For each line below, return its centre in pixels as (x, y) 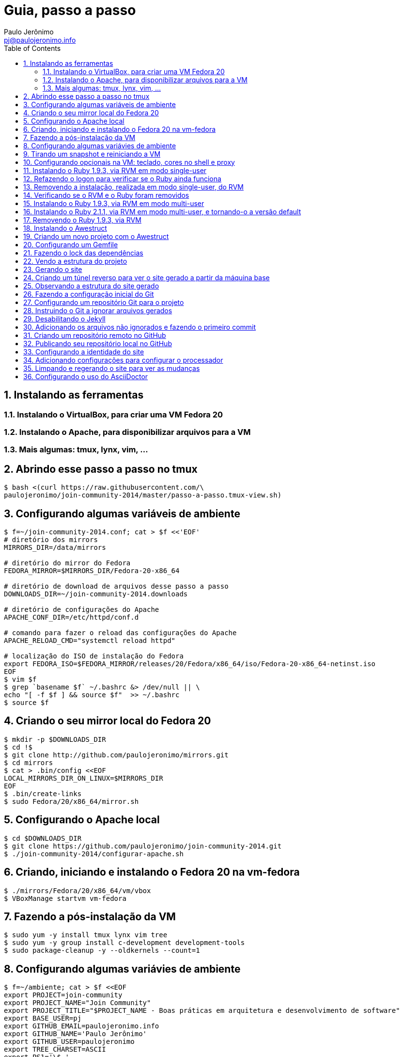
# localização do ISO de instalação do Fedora (94, 656)
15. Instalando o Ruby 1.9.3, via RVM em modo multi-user (114, 203)
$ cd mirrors (29, 762)
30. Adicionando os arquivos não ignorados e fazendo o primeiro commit (140, 327)
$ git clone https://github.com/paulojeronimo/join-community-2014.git (143, 846)
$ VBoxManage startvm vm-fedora (65, 898)
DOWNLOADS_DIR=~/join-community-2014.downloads (96, 594)
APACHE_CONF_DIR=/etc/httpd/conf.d (71, 617)
